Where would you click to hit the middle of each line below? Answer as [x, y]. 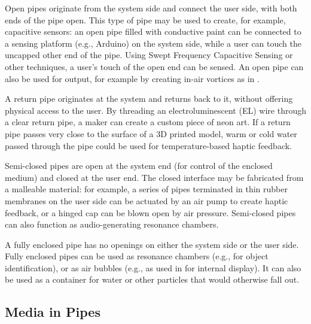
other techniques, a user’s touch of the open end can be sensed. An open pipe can [154, 66]
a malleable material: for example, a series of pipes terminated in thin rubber [146, 189]
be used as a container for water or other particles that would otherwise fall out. [152, 279]
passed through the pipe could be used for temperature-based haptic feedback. [148, 145]
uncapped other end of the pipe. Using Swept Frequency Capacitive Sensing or [149, 55]
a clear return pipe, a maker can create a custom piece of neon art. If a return [148, 122]
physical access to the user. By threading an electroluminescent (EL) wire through [155, 110]
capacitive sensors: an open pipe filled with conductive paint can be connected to [153, 31]
